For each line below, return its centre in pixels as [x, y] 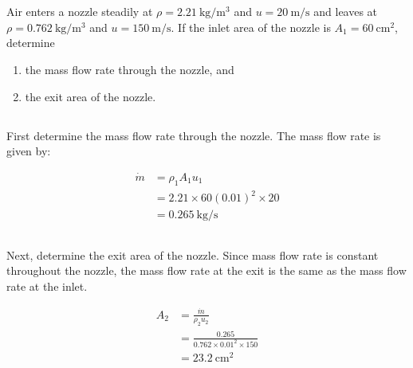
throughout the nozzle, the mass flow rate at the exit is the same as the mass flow [206, 270]
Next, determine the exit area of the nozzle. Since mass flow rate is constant [193, 254]
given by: [29, 151]
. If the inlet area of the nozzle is [251, 27]
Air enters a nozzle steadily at [80, 12]
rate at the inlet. [47, 286]
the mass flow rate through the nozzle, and [130, 69]
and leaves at [346, 12]
